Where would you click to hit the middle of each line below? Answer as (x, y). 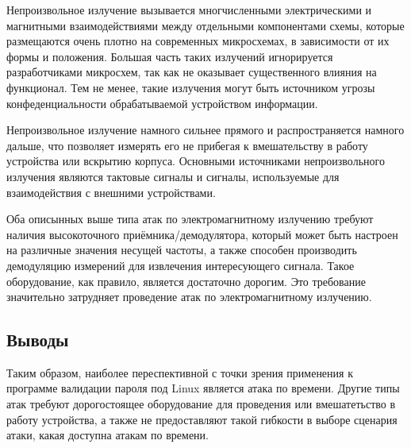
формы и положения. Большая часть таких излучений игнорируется (170, 56)
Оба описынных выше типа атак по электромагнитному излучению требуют (190, 219)
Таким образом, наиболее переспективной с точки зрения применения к (180, 372)
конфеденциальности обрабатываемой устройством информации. (162, 103)
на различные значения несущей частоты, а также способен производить (182, 250)
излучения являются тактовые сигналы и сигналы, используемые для (173, 176)
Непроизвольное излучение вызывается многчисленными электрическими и (189, 10)
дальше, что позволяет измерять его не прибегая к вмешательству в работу (187, 145)
